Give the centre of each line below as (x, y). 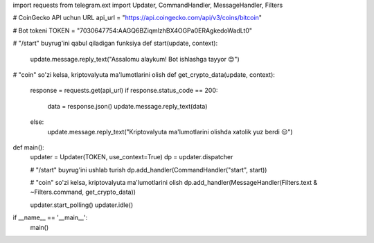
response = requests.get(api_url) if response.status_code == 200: (124, 91)
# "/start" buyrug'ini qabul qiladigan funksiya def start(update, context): (115, 43)
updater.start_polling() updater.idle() (82, 205)
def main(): (28, 147)
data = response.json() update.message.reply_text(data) (127, 106)
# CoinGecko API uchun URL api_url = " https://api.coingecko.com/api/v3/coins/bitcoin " (137, 18)
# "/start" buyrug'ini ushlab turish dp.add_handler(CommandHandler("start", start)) (149, 170)
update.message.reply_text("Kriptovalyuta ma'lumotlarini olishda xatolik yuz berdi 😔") (170, 132)
